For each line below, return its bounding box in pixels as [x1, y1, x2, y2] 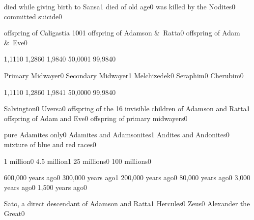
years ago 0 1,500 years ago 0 [4, 182, 87, 192]
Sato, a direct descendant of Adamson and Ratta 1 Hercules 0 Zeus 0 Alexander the [4, 198, 250, 209]
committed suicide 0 [4, 11, 62, 21]
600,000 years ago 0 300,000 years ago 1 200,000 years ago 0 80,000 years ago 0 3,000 [4, 172, 251, 183]
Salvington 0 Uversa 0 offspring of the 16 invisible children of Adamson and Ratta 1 [4, 103, 250, 114]
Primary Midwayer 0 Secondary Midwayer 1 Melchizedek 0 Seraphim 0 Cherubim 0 [4, 70, 244, 80]
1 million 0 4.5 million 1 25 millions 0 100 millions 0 [4, 156, 151, 166]
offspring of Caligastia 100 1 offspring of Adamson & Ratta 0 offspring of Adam [4, 28, 240, 38]
